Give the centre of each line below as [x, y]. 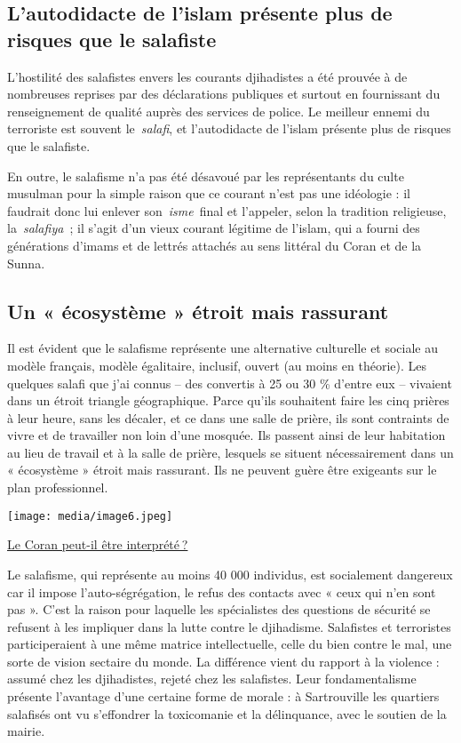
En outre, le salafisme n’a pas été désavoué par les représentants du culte [206, 176]
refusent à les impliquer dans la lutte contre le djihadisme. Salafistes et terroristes [229, 626]
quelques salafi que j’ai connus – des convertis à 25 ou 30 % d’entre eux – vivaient [230, 383]
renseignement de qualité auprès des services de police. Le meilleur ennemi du [219, 111]
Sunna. [26, 263]
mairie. [26, 731]
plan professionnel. [58, 487]
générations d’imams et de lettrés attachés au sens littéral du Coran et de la [215, 245]
